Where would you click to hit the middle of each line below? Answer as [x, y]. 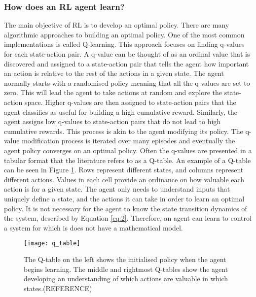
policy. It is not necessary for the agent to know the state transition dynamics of [126, 208]
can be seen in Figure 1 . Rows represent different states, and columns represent [124, 170]
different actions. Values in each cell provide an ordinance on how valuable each [124, 179]
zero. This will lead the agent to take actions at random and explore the [113, 92]
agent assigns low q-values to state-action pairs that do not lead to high [112, 121]
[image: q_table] [52, 244]
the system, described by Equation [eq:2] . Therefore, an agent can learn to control [128, 218]
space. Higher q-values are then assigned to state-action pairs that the [130, 102]
